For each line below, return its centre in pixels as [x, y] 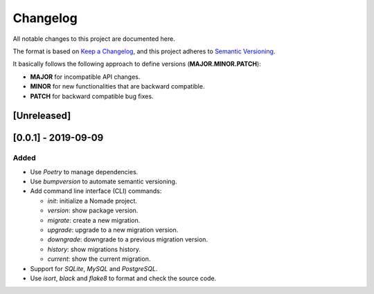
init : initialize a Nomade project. [92, 201]
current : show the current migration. [99, 259]
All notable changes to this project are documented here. [94, 39]
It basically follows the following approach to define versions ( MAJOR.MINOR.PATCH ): [137, 64]
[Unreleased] [42, 116]
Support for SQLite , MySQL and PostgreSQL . [94, 268]
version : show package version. [93, 210]
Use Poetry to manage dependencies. [84, 172]
